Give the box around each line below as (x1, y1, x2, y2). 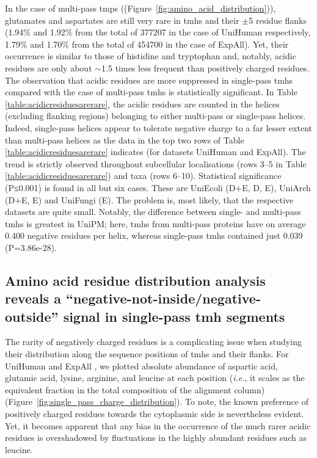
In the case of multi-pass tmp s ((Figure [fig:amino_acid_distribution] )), (5, 2, 276, 14)
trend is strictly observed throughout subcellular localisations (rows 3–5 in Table (5, 157, 307, 170)
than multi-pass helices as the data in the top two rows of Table (5, 133, 244, 146)
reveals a (5, 289, 61, 308)
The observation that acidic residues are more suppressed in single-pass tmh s (5, 73, 293, 86)
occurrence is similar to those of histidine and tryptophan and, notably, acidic (5, 49, 296, 62)
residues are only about (5, 61, 92, 74)
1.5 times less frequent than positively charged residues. (101, 61, 310, 74)
